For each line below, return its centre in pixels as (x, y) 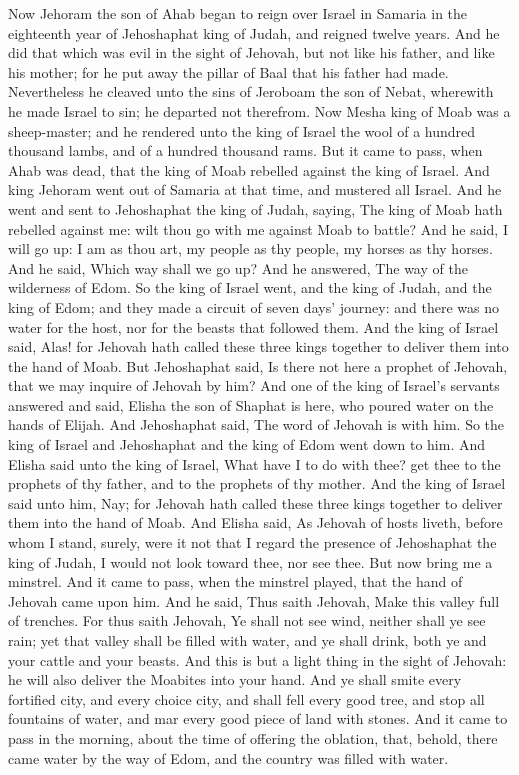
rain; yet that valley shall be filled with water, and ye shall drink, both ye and (247, 640)
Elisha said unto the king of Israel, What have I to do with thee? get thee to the (254, 463)
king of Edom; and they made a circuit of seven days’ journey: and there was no (253, 306)
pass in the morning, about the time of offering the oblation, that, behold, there (253, 737)
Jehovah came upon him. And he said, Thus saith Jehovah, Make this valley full (254, 600)
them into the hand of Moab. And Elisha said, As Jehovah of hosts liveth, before (255, 522)
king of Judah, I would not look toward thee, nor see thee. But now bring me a (250, 561)
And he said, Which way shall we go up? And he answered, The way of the (238, 267)
